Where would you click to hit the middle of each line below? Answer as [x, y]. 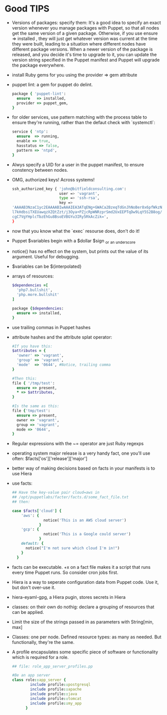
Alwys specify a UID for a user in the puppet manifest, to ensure [78, 164]
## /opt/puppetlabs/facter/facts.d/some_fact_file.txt [70, 497]
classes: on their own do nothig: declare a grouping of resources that [83, 607]
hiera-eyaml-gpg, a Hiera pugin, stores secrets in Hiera [69, 597]
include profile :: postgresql [60, 685]
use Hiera [22, 474]
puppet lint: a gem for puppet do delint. [52, 84]
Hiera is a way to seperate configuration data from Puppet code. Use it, [85, 582]
